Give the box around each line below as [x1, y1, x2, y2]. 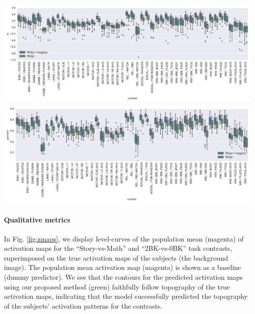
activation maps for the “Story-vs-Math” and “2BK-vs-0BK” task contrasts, [4, 243, 232, 253]
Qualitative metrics [4, 215, 71, 225]
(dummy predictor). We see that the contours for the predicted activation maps [4, 271, 243, 282]
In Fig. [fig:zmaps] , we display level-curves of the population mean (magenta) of [4, 233, 244, 243]
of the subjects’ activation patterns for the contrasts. [4, 300, 162, 311]
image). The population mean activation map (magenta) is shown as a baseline [4, 262, 241, 272]
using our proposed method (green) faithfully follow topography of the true [4, 281, 230, 291]
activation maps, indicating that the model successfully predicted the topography [4, 291, 248, 301]
